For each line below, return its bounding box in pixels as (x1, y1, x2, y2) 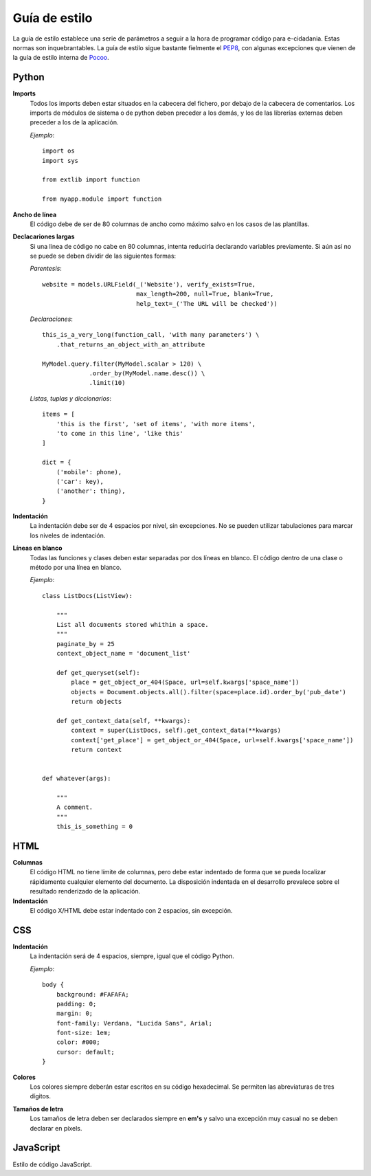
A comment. (56, 803, 93, 811)
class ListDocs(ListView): (42, 592, 133, 599)
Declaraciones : (30, 315, 74, 323)
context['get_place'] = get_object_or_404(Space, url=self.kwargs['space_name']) (71, 736, 354, 744)
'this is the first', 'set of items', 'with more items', (56, 420, 256, 428)
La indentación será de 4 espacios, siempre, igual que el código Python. (30, 952, 235, 960)
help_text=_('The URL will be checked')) (136, 300, 278, 307)
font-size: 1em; (56, 1029, 111, 1037)
